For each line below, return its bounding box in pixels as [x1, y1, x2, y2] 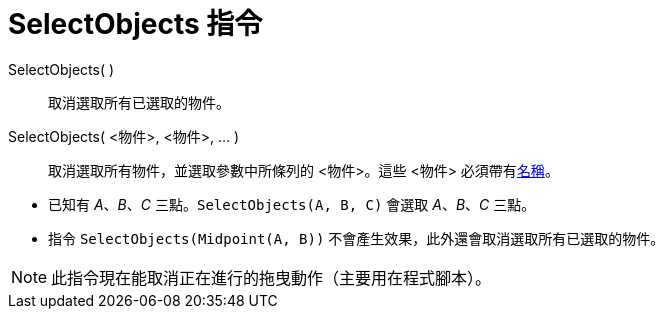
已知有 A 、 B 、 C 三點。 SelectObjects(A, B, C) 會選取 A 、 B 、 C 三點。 [48, 195, 536, 213]
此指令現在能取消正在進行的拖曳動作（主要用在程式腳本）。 [51, 267, 492, 288]
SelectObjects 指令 [8, 7, 263, 41]
